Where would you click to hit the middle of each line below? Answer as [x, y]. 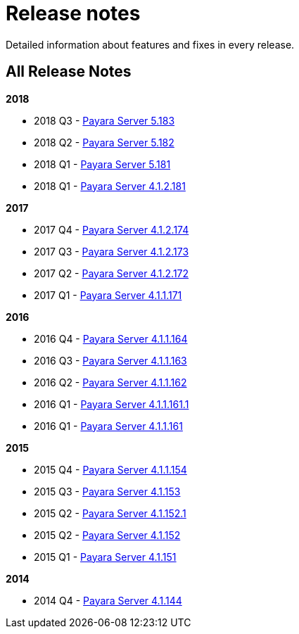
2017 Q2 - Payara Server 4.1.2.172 [112, 273]
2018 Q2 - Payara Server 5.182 [104, 142]
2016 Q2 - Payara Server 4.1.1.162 [110, 382]
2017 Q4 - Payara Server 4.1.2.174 [112, 229]
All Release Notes [69, 72]
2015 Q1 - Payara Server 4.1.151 [105, 557]
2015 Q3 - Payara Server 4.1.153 [107, 491]
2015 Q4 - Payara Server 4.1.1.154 [110, 469]
